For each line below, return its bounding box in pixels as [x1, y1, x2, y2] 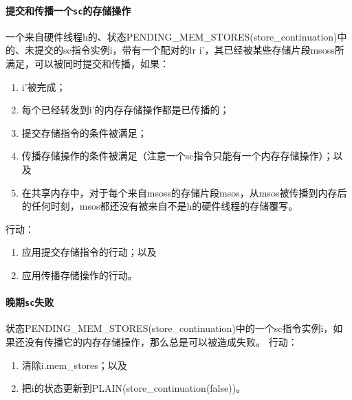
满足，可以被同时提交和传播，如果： [5, 56, 169, 71]
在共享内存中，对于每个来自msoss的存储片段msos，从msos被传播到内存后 [21, 185, 347, 199]
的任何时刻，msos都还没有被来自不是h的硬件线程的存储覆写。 [21, 199, 298, 213]
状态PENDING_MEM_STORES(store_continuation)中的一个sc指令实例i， [5, 321, 333, 335]
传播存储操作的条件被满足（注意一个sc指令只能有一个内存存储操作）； [21, 148, 333, 163]
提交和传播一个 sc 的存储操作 [5, 3, 131, 17]
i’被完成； [21, 79, 66, 93]
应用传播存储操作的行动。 [21, 267, 137, 282]
